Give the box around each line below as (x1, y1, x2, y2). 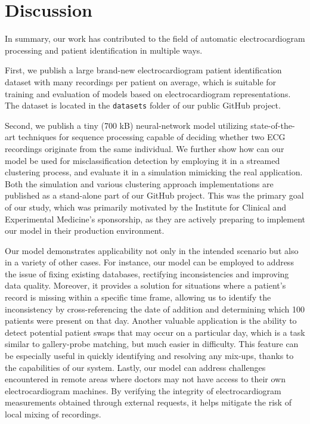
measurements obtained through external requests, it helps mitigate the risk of (5, 396, 292, 408)
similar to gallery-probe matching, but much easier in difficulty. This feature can (5, 338, 299, 350)
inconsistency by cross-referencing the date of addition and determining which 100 (5, 302, 305, 315)
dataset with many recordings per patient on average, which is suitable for (5, 75, 277, 88)
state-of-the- (250, 119, 295, 131)
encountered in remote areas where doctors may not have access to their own (5, 373, 286, 385)
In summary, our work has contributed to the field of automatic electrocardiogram (5, 32, 305, 45)
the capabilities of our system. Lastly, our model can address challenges (5, 361, 266, 373)
